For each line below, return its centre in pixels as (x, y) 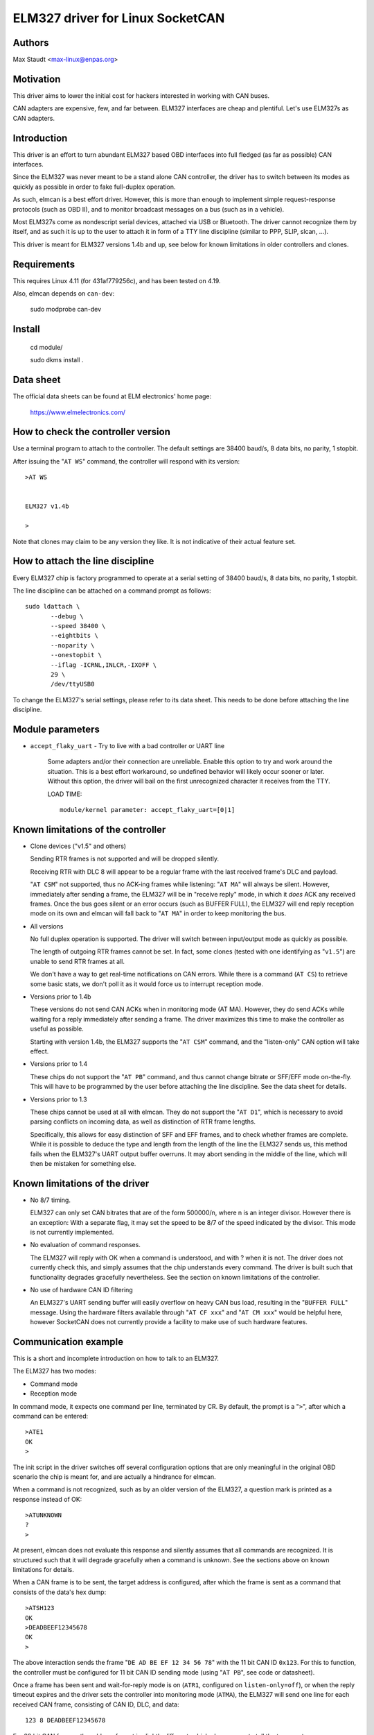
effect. (39, 1051)
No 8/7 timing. (50, 1200)
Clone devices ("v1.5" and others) (78, 846)
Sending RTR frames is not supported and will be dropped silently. (125, 859)
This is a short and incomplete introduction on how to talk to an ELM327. (116, 1358)
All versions (47, 926)
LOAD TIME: (65, 794)
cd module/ (46, 347)
